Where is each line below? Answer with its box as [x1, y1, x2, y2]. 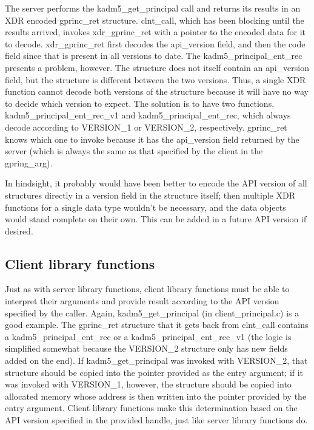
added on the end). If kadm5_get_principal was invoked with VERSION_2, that [5, 354, 308, 367]
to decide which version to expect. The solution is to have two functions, [5, 97, 275, 109]
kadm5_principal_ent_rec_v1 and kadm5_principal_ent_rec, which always [5, 109, 291, 121]
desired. [5, 224, 33, 237]
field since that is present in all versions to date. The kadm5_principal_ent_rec [5, 49, 302, 62]
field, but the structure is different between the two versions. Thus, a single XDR [5, 73, 306, 86]
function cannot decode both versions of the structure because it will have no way [5, 85, 309, 98]
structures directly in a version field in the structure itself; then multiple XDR [5, 188, 295, 201]
